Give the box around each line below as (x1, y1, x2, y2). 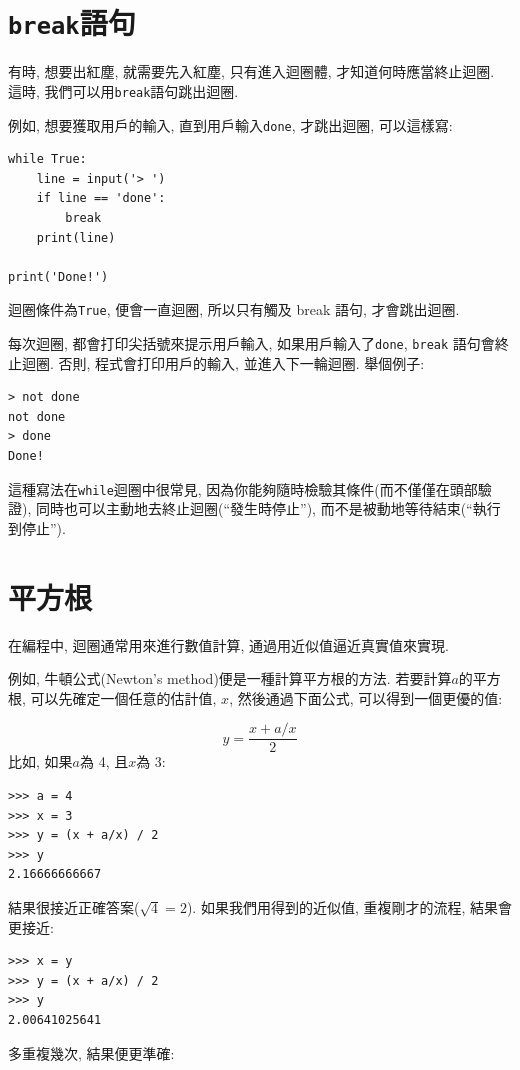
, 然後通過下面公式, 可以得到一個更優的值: (229, 687, 503, 708)
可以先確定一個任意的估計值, (30, 687, 217, 708)
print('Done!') (8, 269, 109, 284)
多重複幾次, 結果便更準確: (8, 1042, 175, 1063)
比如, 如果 (8, 751, 73, 772)
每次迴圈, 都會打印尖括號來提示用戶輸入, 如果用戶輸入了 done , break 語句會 (8, 332, 495, 353)
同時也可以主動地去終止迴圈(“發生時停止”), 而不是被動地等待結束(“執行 (35, 498, 501, 519)
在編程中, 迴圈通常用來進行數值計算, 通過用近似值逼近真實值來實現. (8, 634, 449, 655)
